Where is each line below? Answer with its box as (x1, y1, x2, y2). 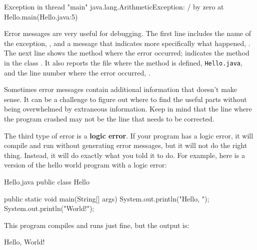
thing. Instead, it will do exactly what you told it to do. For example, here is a (4, 149, 245, 160)
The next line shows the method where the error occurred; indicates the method (4, 47, 249, 58)
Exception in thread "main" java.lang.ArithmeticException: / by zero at (4, 1, 224, 11)
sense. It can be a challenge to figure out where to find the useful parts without (4, 93, 247, 104)
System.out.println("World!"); (4, 203, 94, 213)
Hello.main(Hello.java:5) (4, 11, 78, 21)
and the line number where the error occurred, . (4, 67, 150, 77)
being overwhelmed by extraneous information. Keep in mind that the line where (4, 103, 252, 114)
